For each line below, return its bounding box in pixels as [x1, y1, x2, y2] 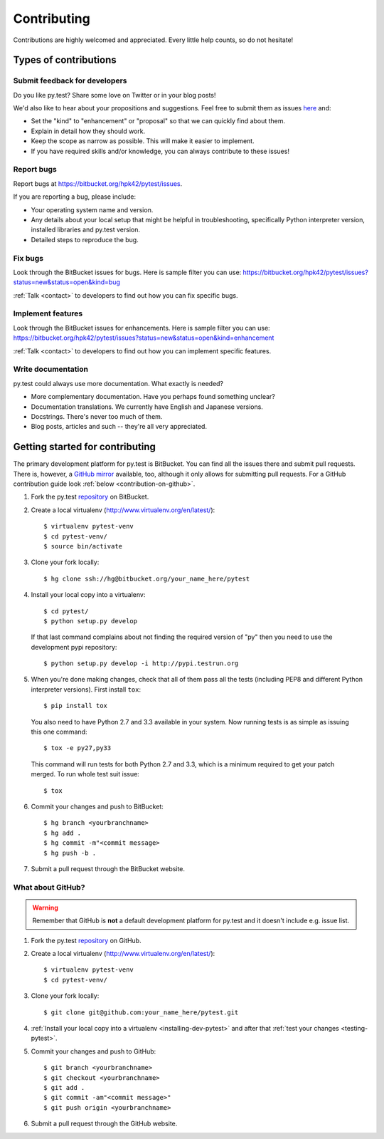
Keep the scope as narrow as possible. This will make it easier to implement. [31, 137, 255, 145]
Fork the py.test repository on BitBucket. [31, 492, 149, 501]
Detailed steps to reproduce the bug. [31, 235, 139, 244]
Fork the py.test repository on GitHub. [31, 936, 142, 945]
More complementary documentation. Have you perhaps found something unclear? [31, 392, 275, 401]
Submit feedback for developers [13, 76, 127, 85]
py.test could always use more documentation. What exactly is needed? [13, 379, 224, 388]
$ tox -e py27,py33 [43, 744, 112, 752]
